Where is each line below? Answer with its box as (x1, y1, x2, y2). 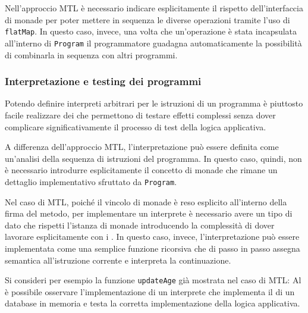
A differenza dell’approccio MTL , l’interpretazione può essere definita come (5, 140, 279, 153)
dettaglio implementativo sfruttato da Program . (5, 175, 177, 187)
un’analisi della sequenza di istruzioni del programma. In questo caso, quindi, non (5, 152, 302, 164)
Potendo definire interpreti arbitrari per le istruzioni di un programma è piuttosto (5, 97, 303, 109)
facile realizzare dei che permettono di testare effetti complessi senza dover (5, 108, 276, 121)
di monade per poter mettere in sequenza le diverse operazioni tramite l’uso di (5, 13, 290, 26)
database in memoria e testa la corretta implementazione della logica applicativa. (5, 297, 300, 309)
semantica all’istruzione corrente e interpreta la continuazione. (5, 253, 231, 266)
